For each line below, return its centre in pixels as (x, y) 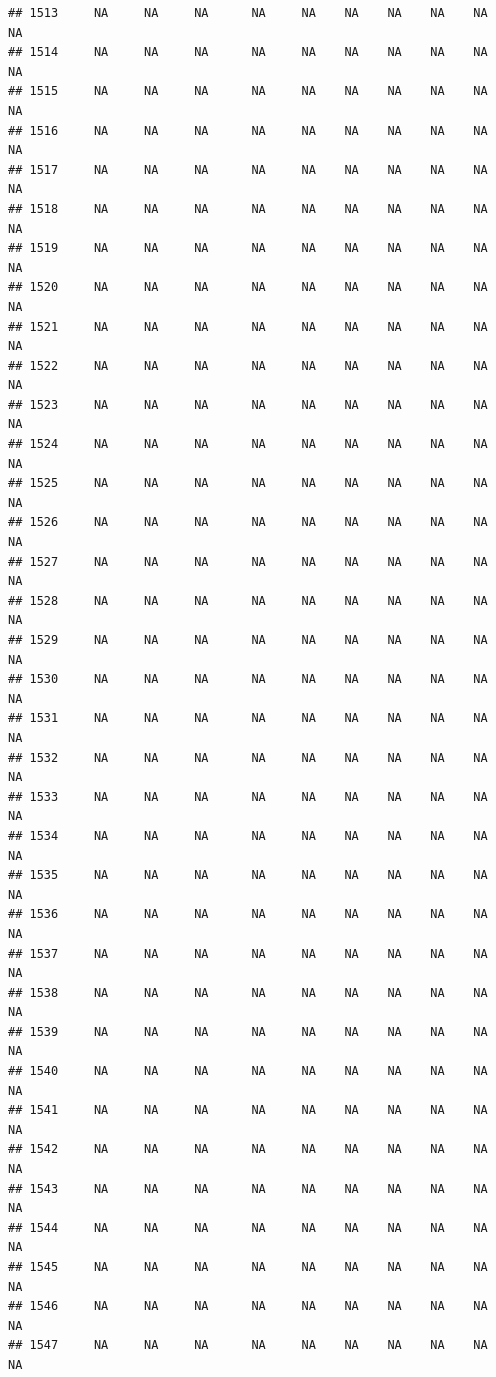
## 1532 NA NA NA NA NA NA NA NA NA (248, 757)
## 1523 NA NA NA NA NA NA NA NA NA (248, 404)
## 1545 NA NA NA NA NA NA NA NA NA (248, 1267)
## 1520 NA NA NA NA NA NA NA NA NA (248, 287)
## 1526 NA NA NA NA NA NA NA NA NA (248, 522)
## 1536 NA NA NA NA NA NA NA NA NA (248, 914)
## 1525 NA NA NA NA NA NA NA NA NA (248, 483)
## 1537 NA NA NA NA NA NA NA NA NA (248, 953)
